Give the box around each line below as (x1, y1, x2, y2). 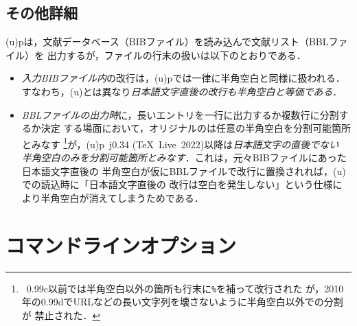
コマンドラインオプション (5, 231, 237, 259)
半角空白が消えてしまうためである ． (41, 190, 204, 205)
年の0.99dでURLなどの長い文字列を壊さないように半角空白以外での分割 (21, 294, 343, 309)
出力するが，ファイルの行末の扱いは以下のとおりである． (47, 47, 306, 62)
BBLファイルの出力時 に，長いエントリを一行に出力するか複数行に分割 (21, 107, 339, 121)
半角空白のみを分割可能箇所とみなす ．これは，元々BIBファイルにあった (21, 150, 347, 165)
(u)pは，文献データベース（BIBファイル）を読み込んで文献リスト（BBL (5, 34, 329, 49)
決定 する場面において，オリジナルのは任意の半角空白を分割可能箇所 (41, 121, 352, 135)
